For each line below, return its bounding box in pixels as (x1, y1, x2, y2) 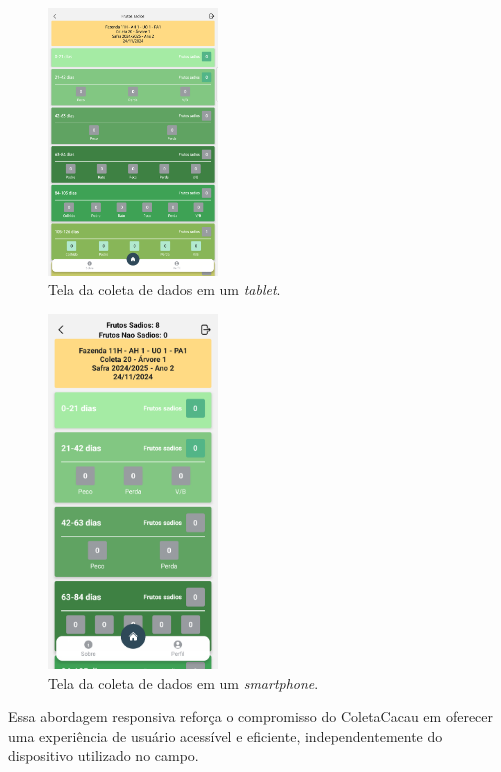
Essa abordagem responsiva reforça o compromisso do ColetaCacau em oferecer (8, 706, 494, 727)
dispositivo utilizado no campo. (8, 745, 199, 766)
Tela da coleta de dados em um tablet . (48, 279, 281, 300)
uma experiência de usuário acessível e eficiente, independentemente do (8, 725, 443, 746)
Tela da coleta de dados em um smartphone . (48, 672, 319, 693)
